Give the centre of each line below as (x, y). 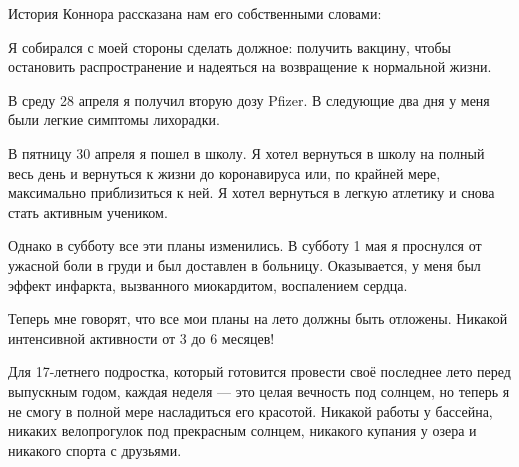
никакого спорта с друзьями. (95, 449)
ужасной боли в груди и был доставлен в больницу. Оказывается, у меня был (244, 264)
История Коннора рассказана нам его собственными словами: (195, 13)
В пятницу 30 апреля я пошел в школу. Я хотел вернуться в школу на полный (246, 152)
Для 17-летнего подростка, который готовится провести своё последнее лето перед (259, 371)
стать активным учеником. (88, 211)
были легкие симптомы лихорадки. (114, 119)
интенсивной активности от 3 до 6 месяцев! (141, 337)
